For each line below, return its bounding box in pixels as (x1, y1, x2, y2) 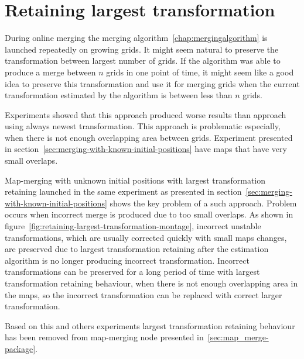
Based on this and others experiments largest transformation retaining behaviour (5, 319, 295, 332)
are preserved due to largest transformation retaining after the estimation (5, 243, 269, 255)
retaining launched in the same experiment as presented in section (5, 185, 242, 198)
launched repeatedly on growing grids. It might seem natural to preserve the (5, 43, 279, 55)
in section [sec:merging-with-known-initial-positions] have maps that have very (5, 143, 287, 155)
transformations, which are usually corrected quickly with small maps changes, (5, 231, 287, 243)
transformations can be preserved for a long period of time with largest (5, 265, 260, 278)
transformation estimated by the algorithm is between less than (5, 89, 233, 101)
